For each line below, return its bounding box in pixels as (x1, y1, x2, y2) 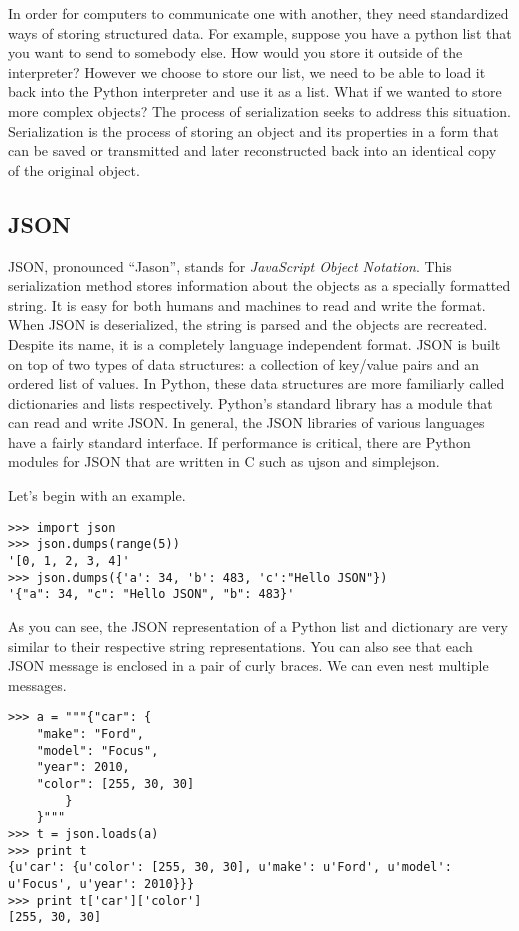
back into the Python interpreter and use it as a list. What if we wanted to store (8, 81, 502, 102)
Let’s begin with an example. (8, 485, 186, 506)
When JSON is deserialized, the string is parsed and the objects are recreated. (8, 314, 488, 335)
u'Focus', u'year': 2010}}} (8, 876, 195, 891)
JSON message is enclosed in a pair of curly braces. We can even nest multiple (8, 655, 489, 676)
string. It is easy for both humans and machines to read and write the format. (8, 294, 486, 315)
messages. (8, 674, 67, 695)
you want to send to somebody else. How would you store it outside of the (8, 42, 463, 63)
